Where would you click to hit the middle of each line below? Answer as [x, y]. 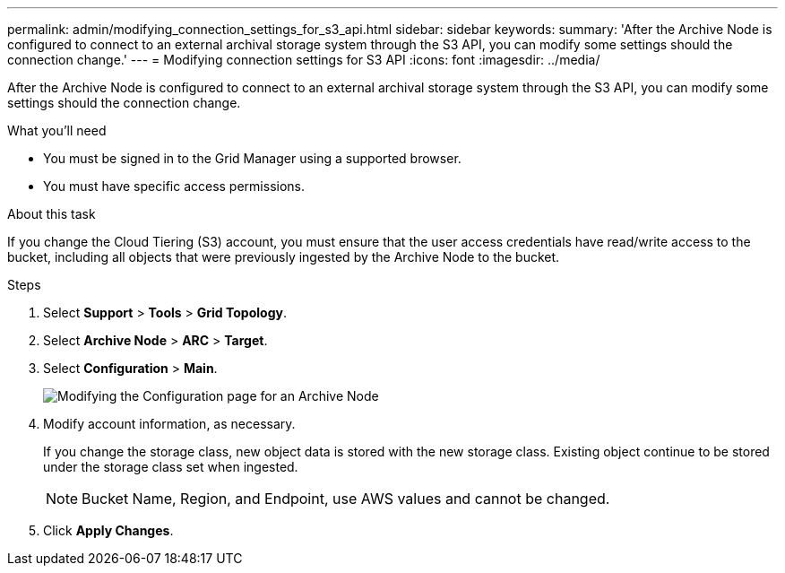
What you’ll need [57, 130]
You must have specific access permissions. [174, 186]
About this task [52, 214]
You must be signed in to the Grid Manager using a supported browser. [252, 158]
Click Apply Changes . [108, 530]
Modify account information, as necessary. [169, 424]
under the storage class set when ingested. [171, 467]
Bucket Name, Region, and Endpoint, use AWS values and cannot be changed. [346, 499]
